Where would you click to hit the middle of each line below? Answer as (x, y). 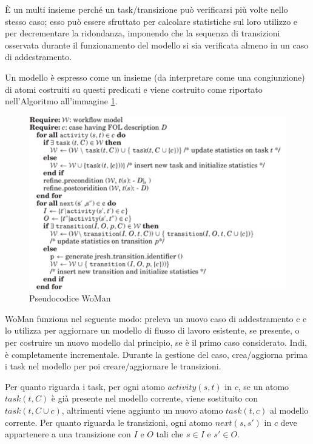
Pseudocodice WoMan (70, 298)
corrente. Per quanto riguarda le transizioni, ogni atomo (109, 422)
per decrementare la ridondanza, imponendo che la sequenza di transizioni (143, 33)
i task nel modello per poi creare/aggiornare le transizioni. (113, 366)
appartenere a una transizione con (68, 434)
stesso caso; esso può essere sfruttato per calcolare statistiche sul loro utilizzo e (151, 21)
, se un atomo (264, 386)
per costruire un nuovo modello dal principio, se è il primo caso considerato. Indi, (156, 342)
